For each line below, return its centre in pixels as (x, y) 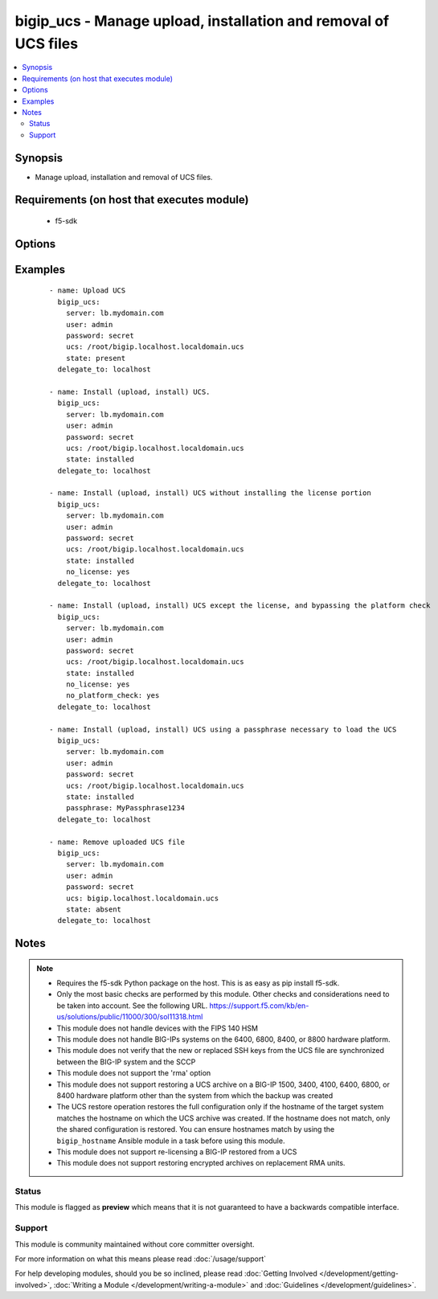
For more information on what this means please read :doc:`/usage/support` (141, 1259)
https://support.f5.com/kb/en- (259, 1006)
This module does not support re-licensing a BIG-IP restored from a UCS (177, 1151)
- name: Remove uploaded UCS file (117, 842)
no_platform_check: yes (113, 696)
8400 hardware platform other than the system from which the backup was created (195, 1096)
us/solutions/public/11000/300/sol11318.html (130, 1017)
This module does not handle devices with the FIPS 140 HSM (158, 1028)
